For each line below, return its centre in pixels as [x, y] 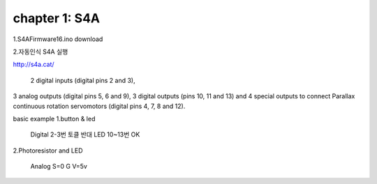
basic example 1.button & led [54, 118]
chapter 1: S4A [57, 18]
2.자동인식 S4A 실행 [40, 52]
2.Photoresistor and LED [48, 151]
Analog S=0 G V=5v [59, 167]
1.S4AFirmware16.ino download [58, 39]
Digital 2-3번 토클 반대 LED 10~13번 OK [85, 135]
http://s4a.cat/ [34, 64]
